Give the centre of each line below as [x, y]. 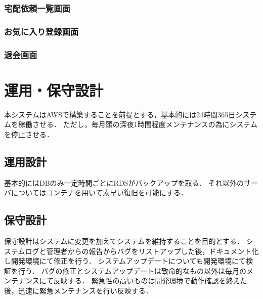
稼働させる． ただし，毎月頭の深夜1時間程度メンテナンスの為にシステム [138, 124]
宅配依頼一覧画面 [37, 8]
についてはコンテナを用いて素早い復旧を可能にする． [99, 193]
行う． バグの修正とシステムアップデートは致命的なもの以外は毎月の [132, 270]
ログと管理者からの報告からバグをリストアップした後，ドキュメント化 [142, 251]
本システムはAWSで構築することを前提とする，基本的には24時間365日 [120, 114]
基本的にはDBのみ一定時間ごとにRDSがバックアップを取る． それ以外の [124, 182]
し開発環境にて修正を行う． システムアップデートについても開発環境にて [125, 261]
